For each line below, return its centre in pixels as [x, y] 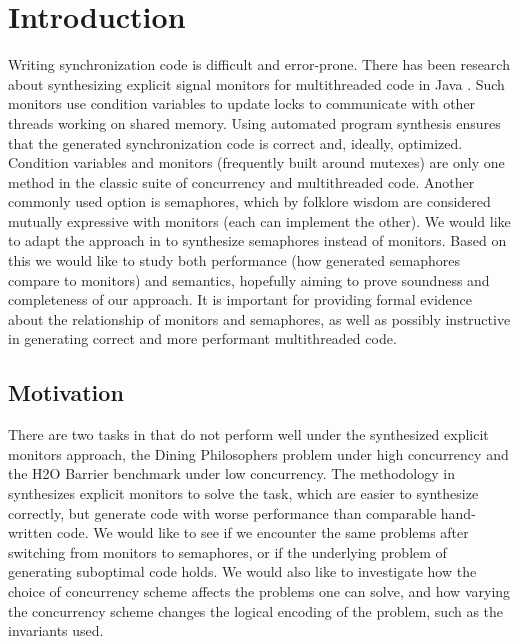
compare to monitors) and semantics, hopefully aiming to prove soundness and [249, 279]
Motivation [66, 392]
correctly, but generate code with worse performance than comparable [222, 512]
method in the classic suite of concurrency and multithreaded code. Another [241, 181]
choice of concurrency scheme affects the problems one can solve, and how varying [259, 590]
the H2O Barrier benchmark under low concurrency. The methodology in [231, 473]
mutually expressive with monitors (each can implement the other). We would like [259, 220]
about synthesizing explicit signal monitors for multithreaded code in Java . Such [256, 83]
